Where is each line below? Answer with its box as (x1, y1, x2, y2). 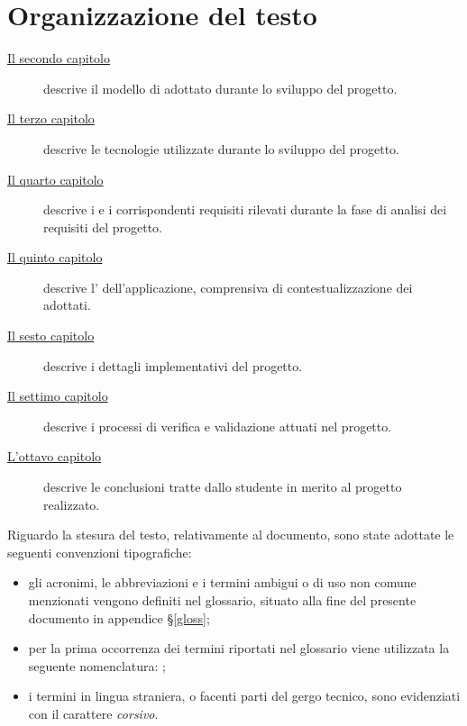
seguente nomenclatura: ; (28, 656, 166, 675)
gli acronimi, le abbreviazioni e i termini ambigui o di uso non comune (28, 573, 417, 592)
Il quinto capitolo (7, 248, 103, 267)
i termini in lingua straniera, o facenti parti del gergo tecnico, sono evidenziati (28, 686, 461, 705)
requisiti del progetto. (43, 217, 163, 236)
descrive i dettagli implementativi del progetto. (43, 356, 303, 375)
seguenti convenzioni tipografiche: (7, 542, 192, 561)
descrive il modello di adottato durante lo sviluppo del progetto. (43, 78, 398, 97)
